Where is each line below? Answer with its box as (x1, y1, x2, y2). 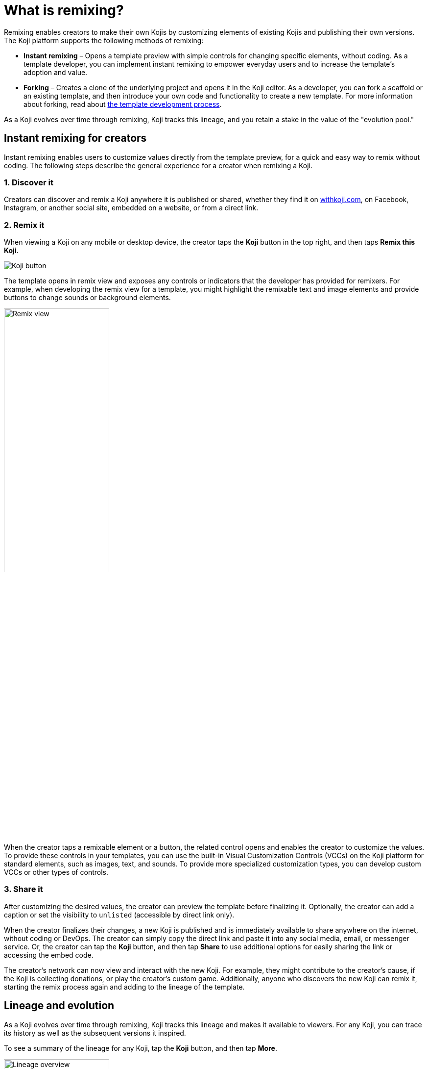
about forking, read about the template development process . (24, 100, 222, 108)
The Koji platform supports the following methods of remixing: (4, 36, 204, 45)
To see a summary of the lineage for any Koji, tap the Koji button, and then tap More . (4, 1044, 277, 1052)
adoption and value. (24, 68, 88, 76)
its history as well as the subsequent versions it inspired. (4, 1028, 186, 1037)
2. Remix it (4, 220, 45, 230)
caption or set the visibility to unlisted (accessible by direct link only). (4, 910, 235, 919)
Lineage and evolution (4, 999, 115, 1012)
